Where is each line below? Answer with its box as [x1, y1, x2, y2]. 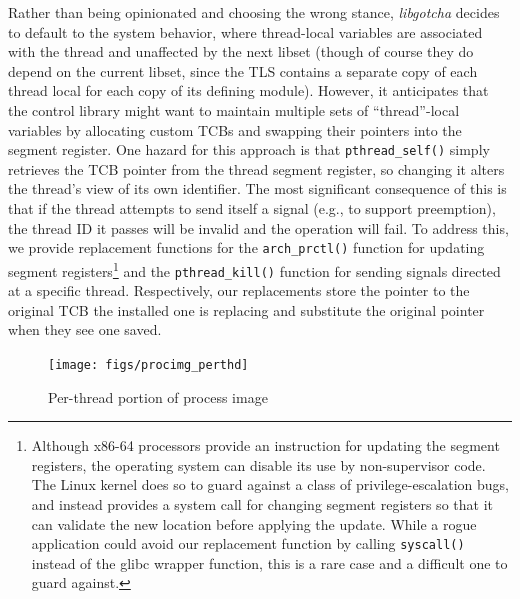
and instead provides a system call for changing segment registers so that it [31, 493, 493, 514]
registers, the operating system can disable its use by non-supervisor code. [31, 454, 486, 475]
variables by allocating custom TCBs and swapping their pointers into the [8, 119, 462, 140]
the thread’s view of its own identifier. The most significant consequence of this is [8, 178, 507, 199]
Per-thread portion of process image [48, 386, 268, 407]
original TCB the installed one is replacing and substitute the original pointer [8, 299, 485, 320]
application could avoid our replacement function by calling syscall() [31, 533, 465, 554]
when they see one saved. [8, 319, 162, 340]
